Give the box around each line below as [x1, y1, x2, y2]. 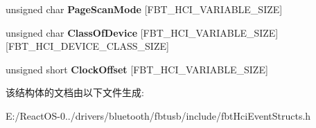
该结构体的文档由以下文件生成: [6, 85, 144, 100]
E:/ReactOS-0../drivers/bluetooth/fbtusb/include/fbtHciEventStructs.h [6, 108, 311, 122]
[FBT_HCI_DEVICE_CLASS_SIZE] [6, 39, 169, 53]
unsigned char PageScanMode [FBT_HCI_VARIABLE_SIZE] [6, 2, 283, 16]
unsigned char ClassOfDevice [6, 25, 138, 39]
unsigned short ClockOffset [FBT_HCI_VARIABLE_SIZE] [6, 62, 268, 76]
